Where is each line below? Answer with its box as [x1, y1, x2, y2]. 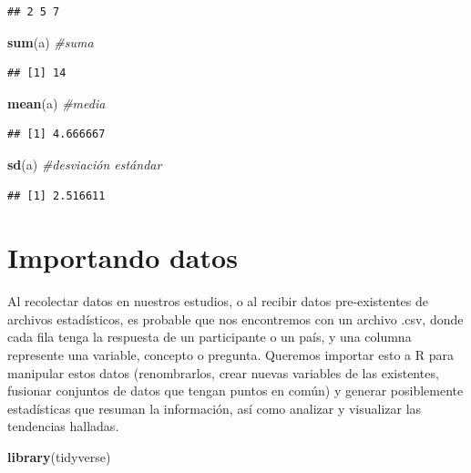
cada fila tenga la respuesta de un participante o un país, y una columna [7, 327, 412, 346]
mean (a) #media [7, 93, 106, 112]
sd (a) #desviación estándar [7, 154, 162, 173]
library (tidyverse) [7, 447, 111, 467]
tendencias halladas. [7, 416, 119, 436]
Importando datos [7, 239, 238, 276]
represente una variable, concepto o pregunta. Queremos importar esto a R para [7, 345, 454, 365]
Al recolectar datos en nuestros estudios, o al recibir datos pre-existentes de [7, 292, 429, 311]
